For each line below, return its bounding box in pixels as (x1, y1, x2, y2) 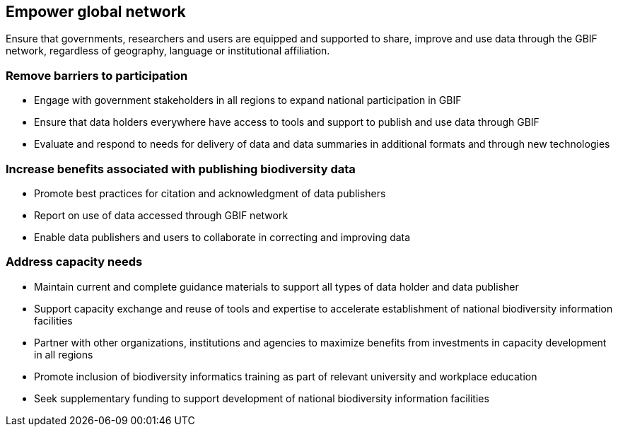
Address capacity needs (6, 255, 143, 269)
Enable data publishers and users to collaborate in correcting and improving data (34, 230, 411, 243)
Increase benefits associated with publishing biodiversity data (6, 161, 356, 176)
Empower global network (6, 3, 186, 21)
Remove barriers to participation (6, 68, 188, 83)
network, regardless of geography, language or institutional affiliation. (6, 45, 330, 57)
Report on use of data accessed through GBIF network (34, 209, 288, 221)
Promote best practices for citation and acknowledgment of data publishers (34, 187, 386, 199)
